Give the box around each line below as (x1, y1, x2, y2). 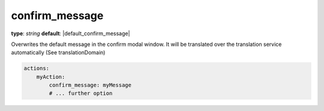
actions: (23, 65, 50, 72)
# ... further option (49, 90, 113, 97)
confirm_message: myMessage (49, 82, 132, 89)
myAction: (36, 73, 65, 80)
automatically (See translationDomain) (11, 49, 106, 56)
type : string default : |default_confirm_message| (11, 30, 130, 37)
